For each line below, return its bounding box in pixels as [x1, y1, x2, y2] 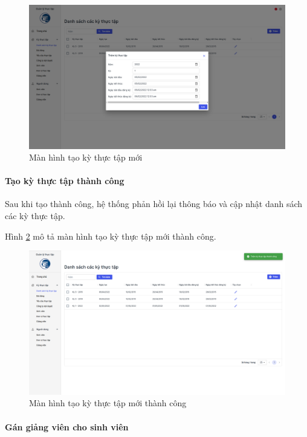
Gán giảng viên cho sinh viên [5, 420, 129, 433]
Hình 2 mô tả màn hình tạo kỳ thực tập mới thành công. [5, 229, 216, 242]
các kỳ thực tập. [5, 209, 65, 222]
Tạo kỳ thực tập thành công [5, 174, 124, 187]
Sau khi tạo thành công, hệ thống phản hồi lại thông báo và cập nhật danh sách [5, 197, 303, 210]
